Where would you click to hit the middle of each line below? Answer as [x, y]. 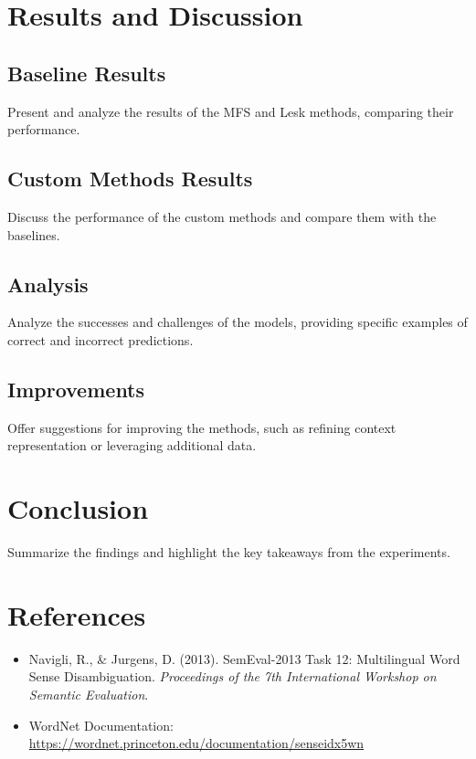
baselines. [34, 234]
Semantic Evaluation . [89, 694]
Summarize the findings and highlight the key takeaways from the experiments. [229, 552]
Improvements [76, 389]
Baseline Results [87, 73]
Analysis [48, 284]
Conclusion [78, 508]
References [77, 614]
